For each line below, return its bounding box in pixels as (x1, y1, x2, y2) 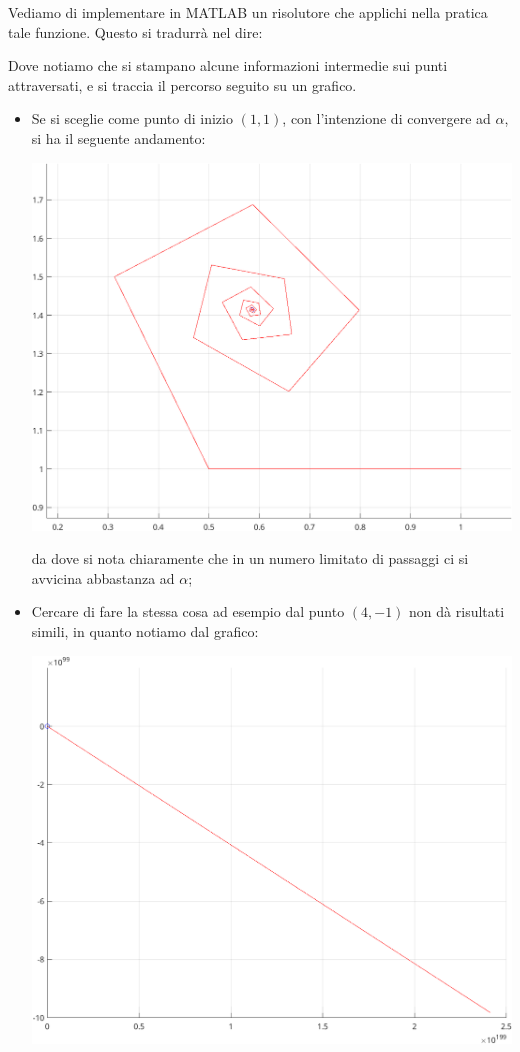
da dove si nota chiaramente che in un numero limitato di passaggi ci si (31, 548, 469, 569)
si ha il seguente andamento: (31, 127, 206, 148)
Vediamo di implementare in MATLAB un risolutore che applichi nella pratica (8, 2, 488, 22)
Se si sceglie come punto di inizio (31, 108, 233, 129)
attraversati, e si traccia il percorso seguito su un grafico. (8, 74, 357, 95)
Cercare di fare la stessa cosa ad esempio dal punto (31, 601, 345, 622)
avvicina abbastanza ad (31, 567, 175, 588)
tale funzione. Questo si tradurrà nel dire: (8, 21, 263, 42)
